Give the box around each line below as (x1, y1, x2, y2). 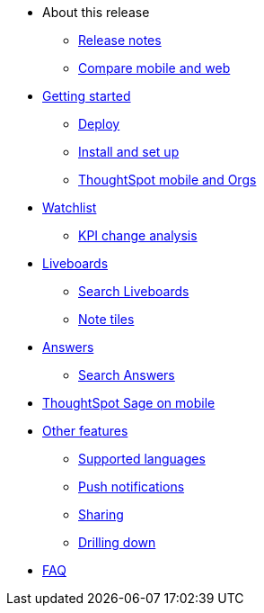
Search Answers (78, 367, 175, 383)
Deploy (78, 116, 120, 131)
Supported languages (78, 451, 206, 466)
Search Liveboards (78, 284, 189, 299)
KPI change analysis (78, 228, 198, 243)
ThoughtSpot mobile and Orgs (78, 172, 257, 187)
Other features (42, 423, 128, 438)
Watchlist (42, 200, 97, 215)
